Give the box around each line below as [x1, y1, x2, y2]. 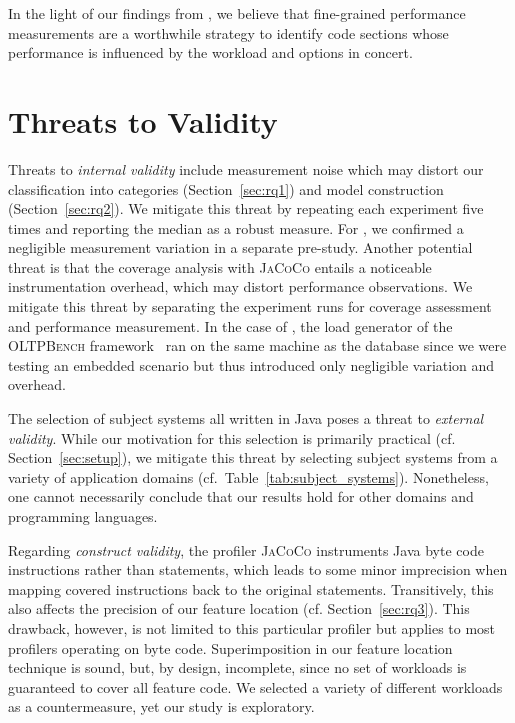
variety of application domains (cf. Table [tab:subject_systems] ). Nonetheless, [8, 466, 489, 487]
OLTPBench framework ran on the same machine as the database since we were [8, 335, 507, 356]
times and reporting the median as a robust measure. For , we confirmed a [8, 217, 464, 238]
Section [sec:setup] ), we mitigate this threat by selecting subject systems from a [8, 447, 498, 468]
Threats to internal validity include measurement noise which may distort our [8, 158, 484, 179]
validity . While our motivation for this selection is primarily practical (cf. [8, 427, 456, 448]
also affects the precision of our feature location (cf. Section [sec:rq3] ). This [8, 598, 470, 619]
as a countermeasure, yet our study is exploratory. [8, 696, 315, 717]
